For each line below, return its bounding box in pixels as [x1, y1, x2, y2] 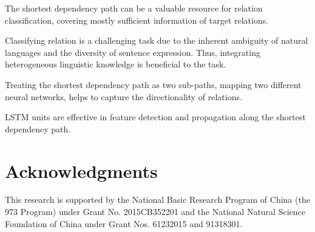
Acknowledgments [5, 158, 158, 183]
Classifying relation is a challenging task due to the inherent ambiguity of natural [5, 34, 308, 47]
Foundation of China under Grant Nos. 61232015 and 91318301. [5, 217, 243, 230]
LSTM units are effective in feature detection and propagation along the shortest [5, 111, 306, 123]
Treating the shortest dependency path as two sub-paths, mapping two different [5, 78, 302, 90]
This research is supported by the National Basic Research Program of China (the [5, 193, 310, 206]
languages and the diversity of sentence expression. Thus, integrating [5, 46, 260, 58]
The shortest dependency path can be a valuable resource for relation [5, 2, 263, 14]
